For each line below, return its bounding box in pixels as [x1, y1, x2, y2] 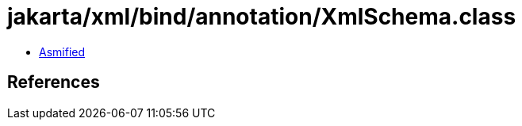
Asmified [39, 44, 86, 59]
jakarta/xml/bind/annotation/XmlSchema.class [7, 3, 516, 30]
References [7, 72, 100, 93]
